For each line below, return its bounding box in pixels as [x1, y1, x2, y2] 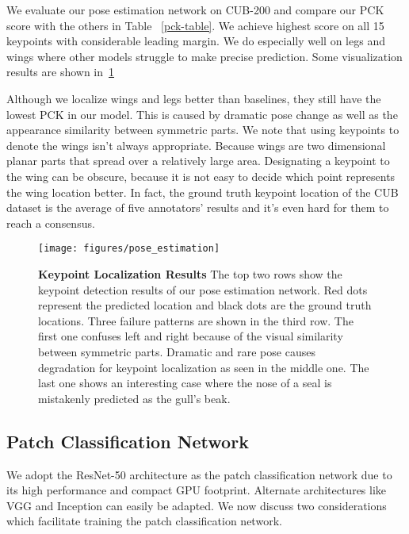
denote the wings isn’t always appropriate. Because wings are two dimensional [6, 136, 386, 153]
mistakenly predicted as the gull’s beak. [38, 390, 231, 406]
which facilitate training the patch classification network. [6, 513, 282, 529]
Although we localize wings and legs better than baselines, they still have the [6, 90, 381, 106]
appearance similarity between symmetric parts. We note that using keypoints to [6, 121, 399, 138]
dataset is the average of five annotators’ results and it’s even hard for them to [6, 199, 389, 216]
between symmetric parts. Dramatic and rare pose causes [38, 343, 315, 359]
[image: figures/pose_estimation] [38, 243, 220, 255]
